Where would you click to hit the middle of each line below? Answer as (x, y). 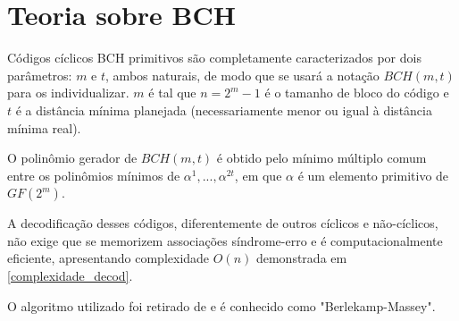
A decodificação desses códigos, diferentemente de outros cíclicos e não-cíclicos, (223, 223)
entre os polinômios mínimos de (94, 175)
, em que (258, 175)
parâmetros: (40, 75)
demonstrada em (301, 258)
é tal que (172, 93)
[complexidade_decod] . (70, 276)
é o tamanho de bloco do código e (357, 93)
